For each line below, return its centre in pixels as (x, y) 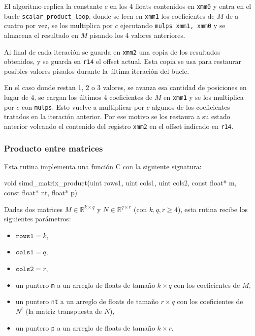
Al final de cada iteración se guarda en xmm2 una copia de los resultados (112, 51)
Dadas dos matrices (33, 209)
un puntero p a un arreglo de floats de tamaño (85, 327)
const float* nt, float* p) (41, 193)
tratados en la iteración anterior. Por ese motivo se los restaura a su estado (117, 116)
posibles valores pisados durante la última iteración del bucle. (96, 71)
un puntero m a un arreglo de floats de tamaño (85, 285)
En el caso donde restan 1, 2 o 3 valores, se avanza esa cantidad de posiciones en (125, 87)
